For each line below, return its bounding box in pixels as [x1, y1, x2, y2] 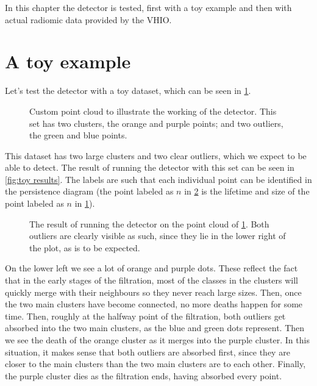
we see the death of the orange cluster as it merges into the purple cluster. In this [5, 334, 310, 346]
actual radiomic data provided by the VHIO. [5, 13, 172, 26]
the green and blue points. [29, 129, 127, 141]
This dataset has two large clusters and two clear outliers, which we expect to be [5, 149, 307, 162]
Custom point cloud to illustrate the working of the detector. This [29, 104, 277, 117]
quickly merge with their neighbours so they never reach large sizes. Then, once [5, 285, 302, 298]
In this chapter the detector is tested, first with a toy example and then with [5, 1, 292, 13]
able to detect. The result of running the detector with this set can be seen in [5, 161, 294, 174]
